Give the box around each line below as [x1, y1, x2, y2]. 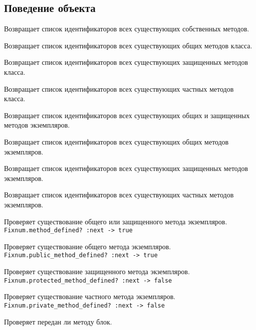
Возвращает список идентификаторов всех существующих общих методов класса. [4, 40, 253, 50]
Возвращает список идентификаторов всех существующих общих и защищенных [4, 110, 250, 120]
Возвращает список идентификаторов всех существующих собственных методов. [4, 23, 250, 34]
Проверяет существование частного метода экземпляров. [4, 291, 176, 302]
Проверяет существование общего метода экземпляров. [4, 241, 171, 251]
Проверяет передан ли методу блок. [4, 316, 112, 327]
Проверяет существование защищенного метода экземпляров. [4, 266, 190, 277]
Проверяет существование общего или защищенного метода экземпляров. [4, 216, 228, 226]
